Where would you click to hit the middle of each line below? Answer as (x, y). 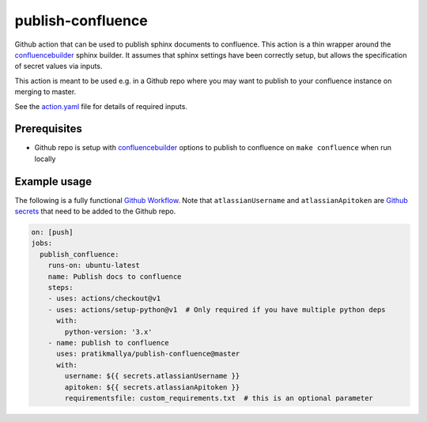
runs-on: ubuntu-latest (94, 266)
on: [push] (52, 232)
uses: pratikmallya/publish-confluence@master (148, 354)
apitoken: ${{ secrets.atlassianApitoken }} (152, 387)
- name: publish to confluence (108, 343)
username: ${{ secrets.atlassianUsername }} (152, 376)
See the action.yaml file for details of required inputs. (101, 106)
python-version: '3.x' (109, 332)
